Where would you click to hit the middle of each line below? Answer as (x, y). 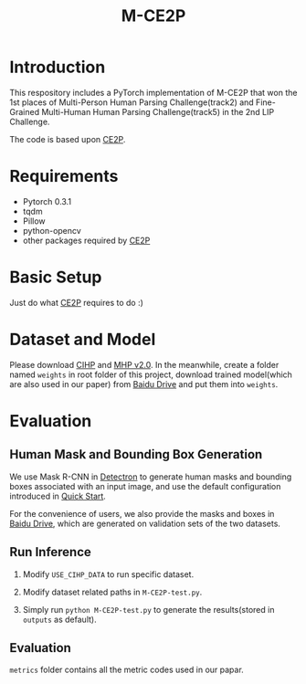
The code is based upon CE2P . (68, 139)
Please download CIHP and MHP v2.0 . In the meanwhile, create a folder (144, 364)
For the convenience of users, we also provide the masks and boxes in (142, 513)
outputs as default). (60, 619)
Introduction (58, 67)
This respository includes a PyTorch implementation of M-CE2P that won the (153, 92)
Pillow (34, 221)
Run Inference (50, 552)
